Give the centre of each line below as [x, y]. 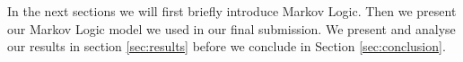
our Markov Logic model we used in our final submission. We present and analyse [231, 28]
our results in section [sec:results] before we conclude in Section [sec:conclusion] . [227, 46]
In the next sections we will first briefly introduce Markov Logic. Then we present [232, 11]
